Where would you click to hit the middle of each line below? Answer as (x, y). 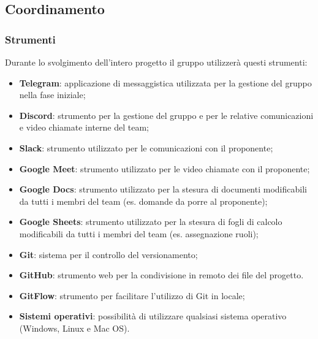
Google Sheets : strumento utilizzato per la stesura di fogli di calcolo (151, 222)
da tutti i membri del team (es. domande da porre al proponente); (143, 201)
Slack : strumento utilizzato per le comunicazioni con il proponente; (146, 147)
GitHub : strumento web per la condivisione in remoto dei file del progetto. (161, 275)
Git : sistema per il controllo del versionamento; (108, 254)
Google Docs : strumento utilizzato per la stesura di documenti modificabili (163, 189)
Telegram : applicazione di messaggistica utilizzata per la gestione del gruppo (165, 82)
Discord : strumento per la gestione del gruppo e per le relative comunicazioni (166, 115)
